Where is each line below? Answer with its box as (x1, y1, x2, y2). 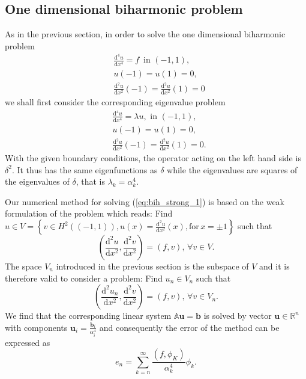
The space (5, 260, 42, 273)
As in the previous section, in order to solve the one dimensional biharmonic (5, 28, 286, 40)
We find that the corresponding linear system (5, 309, 172, 322)
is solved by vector (203, 309, 272, 322)
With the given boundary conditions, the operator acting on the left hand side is (5, 152, 301, 164)
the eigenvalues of (5, 175, 70, 188)
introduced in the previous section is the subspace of (56, 260, 249, 273)
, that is (76, 175, 105, 188)
